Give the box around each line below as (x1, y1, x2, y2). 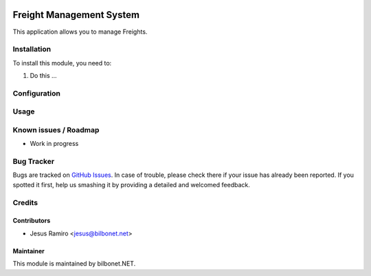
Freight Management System (12, 9, 140, 21)
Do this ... (30, 72, 58, 80)
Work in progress (30, 140, 79, 148)
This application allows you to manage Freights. (12, 28, 148, 36)
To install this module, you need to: (12, 59, 112, 67)
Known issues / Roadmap (12, 125, 100, 134)
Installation (12, 45, 52, 54)
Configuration (12, 88, 61, 98)
